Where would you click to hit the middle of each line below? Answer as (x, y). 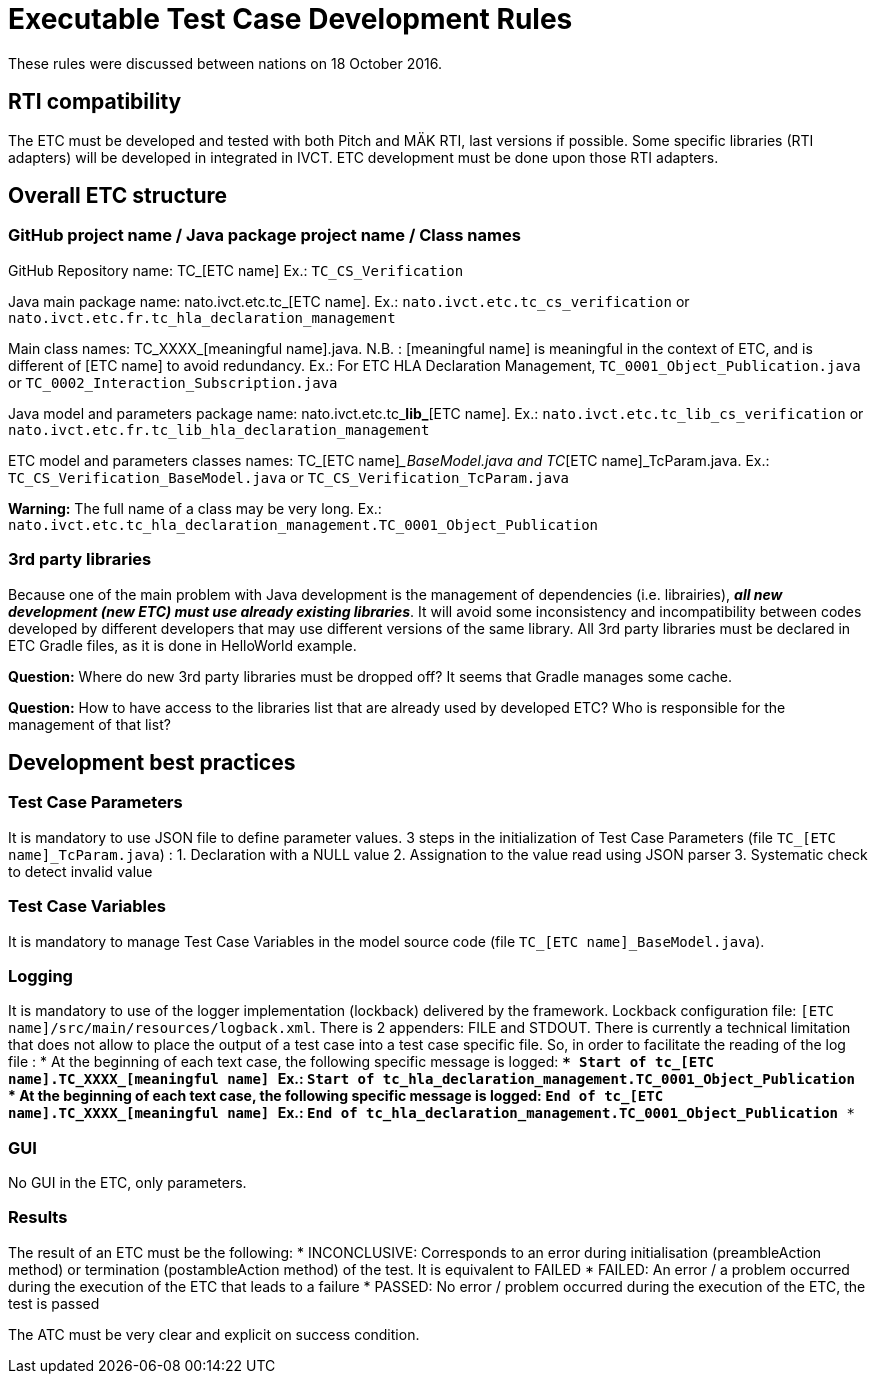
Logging (40, 975)
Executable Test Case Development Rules (290, 19)
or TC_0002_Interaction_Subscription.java (173, 382)
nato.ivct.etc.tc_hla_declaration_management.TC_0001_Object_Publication (303, 524)
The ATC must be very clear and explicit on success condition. (214, 1334)
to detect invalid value (80, 871)
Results (38, 1217)
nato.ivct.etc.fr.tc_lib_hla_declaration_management (219, 429)
